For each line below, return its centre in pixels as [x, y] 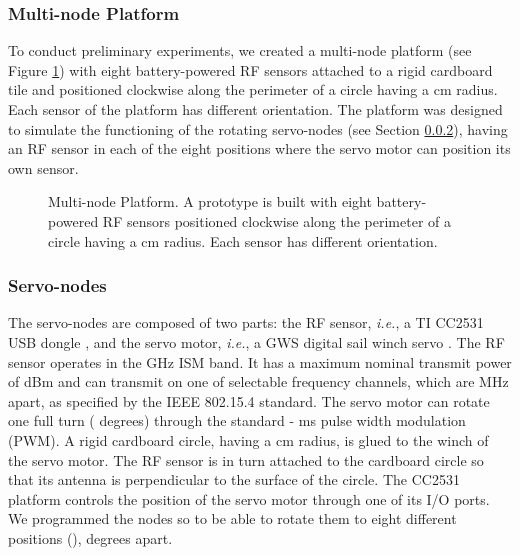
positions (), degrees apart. [90, 537]
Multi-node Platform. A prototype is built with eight [210, 201]
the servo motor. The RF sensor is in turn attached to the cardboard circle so [246, 459]
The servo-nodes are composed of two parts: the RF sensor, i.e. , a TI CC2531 [246, 322]
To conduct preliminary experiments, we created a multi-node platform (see [240, 50]
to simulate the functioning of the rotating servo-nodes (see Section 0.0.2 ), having [258, 128]
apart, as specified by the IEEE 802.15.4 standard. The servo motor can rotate [249, 400]
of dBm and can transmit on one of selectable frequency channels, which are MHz [258, 381]
